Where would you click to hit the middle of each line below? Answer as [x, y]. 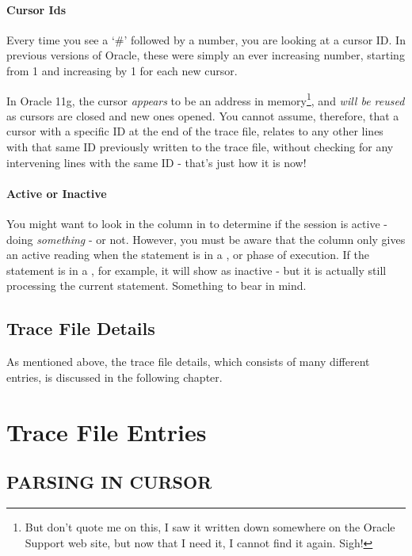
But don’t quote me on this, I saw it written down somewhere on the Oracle [210, 526]
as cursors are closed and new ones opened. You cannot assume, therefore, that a [203, 115]
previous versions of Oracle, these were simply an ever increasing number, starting [206, 55]
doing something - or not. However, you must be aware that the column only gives [206, 239]
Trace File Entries [107, 431]
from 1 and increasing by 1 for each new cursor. [122, 70]
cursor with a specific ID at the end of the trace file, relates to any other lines [195, 131]
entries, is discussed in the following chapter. [114, 377]
